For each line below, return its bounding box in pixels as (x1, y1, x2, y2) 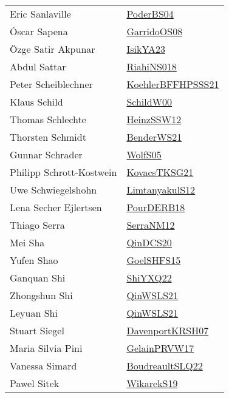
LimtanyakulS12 (126, 183, 196, 197)
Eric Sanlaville (10, 7, 71, 21)
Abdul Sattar (10, 59, 66, 73)
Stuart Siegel (10, 323, 64, 337)
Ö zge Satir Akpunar (10, 42, 95, 56)
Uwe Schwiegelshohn (10, 183, 97, 197)
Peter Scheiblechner (10, 77, 93, 91)
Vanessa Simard (10, 359, 77, 373)
